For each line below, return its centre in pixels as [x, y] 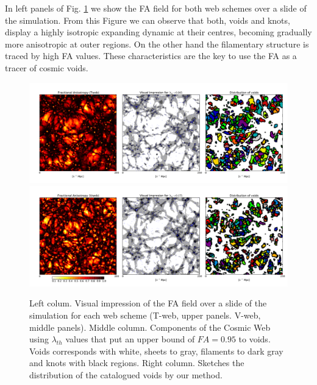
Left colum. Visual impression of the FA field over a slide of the [148, 303]
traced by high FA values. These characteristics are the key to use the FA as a [151, 56]
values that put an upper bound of [130, 339]
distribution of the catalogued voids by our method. [126, 374]
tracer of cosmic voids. [47, 67]
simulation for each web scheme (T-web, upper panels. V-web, [145, 315]
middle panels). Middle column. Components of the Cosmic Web [150, 327]
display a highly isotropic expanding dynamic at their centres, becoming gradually [158, 32]
